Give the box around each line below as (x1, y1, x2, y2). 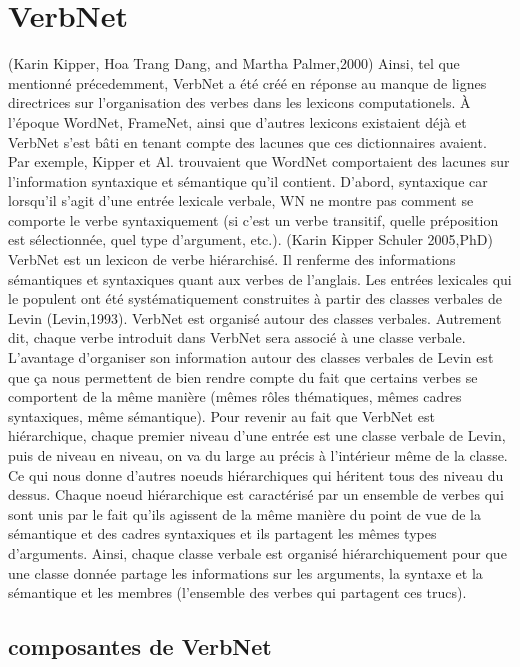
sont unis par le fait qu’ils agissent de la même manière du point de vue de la (8, 503, 481, 524)
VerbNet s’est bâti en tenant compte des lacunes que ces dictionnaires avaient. (8, 131, 487, 152)
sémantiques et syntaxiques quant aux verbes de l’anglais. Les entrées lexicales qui (8, 268, 512, 289)
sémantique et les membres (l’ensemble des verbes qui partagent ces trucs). (8, 582, 467, 603)
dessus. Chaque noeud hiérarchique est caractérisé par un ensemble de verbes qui (8, 484, 504, 505)
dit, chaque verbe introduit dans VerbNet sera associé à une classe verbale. (8, 327, 466, 348)
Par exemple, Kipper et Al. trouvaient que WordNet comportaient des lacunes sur (8, 151, 510, 172)
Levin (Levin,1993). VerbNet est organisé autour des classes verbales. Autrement (8, 307, 502, 328)
